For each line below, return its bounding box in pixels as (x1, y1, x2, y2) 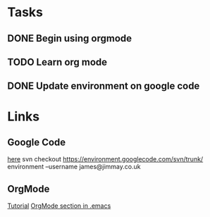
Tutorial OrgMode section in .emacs (7, 201, 111, 210)
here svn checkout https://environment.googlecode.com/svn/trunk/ (7, 155, 204, 163)
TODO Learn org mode (7, 56, 108, 68)
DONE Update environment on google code (7, 80, 200, 92)
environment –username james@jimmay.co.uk (7, 163, 141, 171)
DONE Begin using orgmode (7, 32, 132, 44)
